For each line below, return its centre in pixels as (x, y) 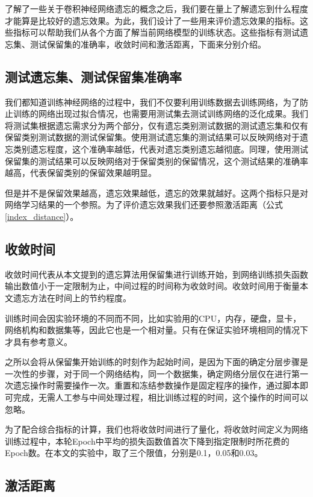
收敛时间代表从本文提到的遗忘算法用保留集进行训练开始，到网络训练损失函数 (156, 274)
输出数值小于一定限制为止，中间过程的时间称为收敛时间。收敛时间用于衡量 (152, 286)
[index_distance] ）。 (42, 216)
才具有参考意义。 (39, 341)
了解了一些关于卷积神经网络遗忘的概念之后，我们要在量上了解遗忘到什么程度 (156, 8)
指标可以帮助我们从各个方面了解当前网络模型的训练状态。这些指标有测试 (156, 32)
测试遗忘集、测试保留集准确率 (93, 76)
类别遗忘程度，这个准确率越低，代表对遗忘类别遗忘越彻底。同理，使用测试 (160, 148)
